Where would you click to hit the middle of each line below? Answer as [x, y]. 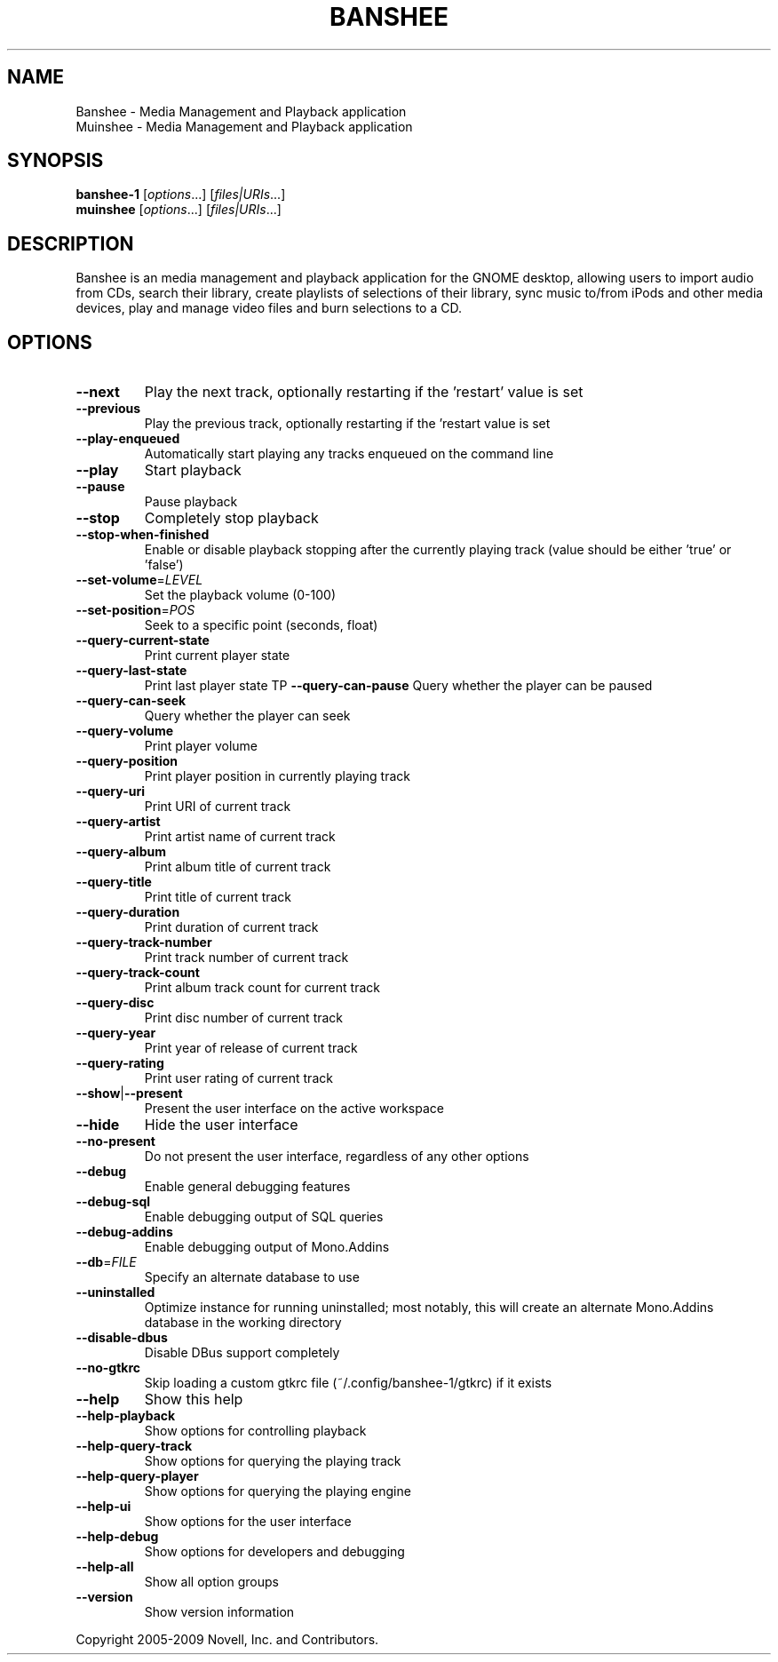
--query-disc [115, 1003]
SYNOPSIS [56, 161]
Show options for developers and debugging [274, 1552]
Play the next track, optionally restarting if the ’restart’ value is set [364, 392]
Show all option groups [211, 1582]
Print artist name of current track [240, 837]
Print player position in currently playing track [277, 776]
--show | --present [129, 1093]
